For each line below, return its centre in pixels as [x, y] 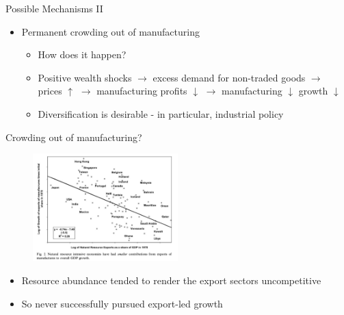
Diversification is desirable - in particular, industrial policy [161, 113]
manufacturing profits [142, 91]
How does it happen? [82, 54]
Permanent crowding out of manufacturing [110, 31]
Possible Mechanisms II [54, 8]
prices [50, 91]
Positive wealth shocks [85, 77]
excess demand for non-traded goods [229, 77]
